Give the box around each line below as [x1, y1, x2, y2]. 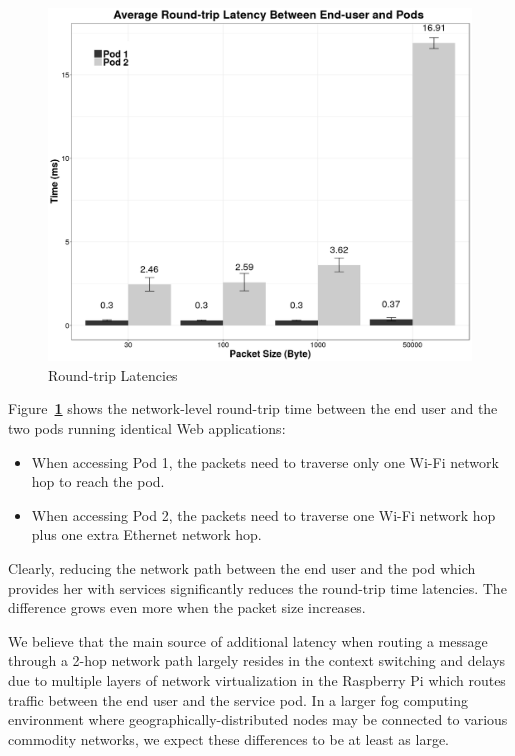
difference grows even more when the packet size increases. [8, 597, 366, 618]
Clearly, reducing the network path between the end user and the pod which [8, 557, 476, 578]
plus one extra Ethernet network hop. [31, 524, 262, 545]
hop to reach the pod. [31, 471, 165, 492]
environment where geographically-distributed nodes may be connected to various [8, 709, 508, 730]
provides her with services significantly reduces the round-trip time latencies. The [8, 577, 507, 598]
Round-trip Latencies [48, 364, 178, 385]
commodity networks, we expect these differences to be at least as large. [8, 728, 450, 749]
